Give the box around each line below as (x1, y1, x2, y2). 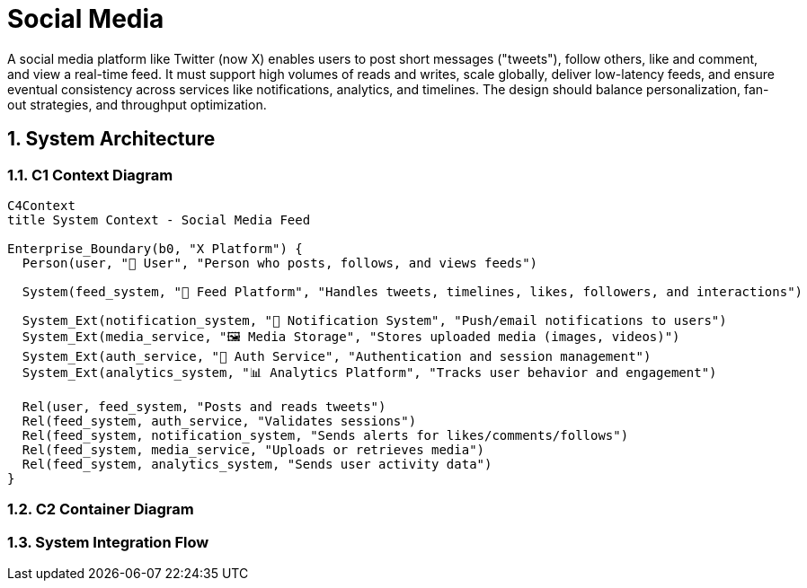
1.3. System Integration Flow (7, 532, 209, 551)
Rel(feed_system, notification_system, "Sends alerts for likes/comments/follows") (22, 427, 629, 443)
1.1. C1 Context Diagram (7, 165, 173, 184)
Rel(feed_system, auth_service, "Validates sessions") (22, 413, 417, 428)
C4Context (7, 197, 75, 213)
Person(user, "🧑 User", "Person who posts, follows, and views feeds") (22, 255, 538, 270)
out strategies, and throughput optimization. (7, 96, 267, 112)
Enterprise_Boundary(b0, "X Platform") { (7, 241, 303, 256)
